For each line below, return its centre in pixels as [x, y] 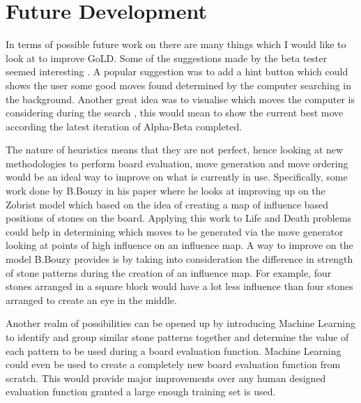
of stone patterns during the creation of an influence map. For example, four [169, 272]
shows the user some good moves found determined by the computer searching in [179, 85]
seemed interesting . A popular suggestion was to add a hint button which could [177, 71]
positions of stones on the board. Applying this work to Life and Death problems [179, 218]
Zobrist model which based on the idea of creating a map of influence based [167, 204]
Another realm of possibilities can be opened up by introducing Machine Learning [180, 323]
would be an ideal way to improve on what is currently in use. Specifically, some [177, 177]
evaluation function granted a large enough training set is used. [141, 391]
